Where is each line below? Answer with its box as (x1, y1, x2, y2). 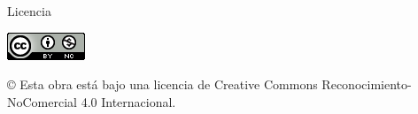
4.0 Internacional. (81, 92, 176, 110)
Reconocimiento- (321, 75, 412, 94)
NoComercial (7, 92, 77, 110)
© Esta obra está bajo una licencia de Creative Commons (7, 75, 318, 94)
